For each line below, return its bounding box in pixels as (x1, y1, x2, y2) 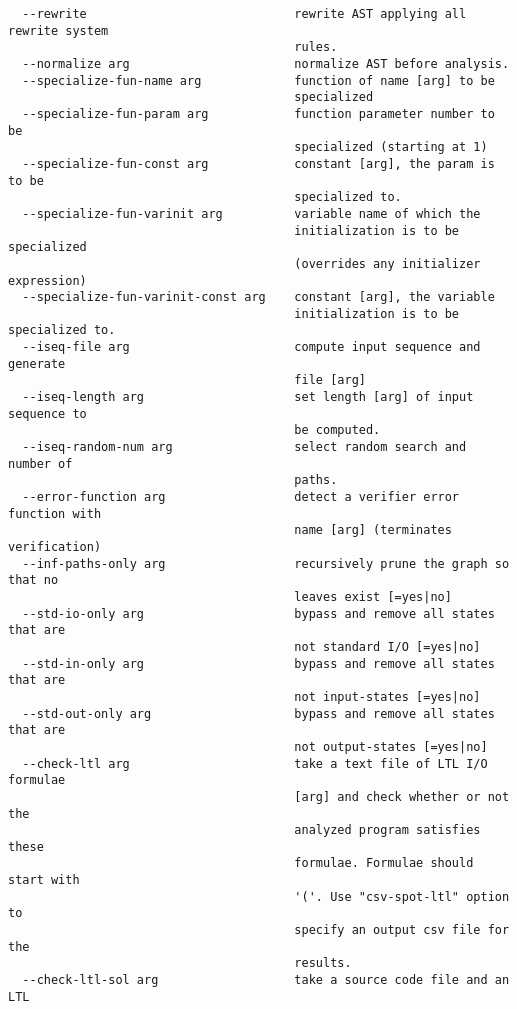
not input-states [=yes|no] (294, 689, 481, 704)
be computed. (294, 423, 381, 438)
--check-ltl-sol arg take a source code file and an (22, 973, 510, 988)
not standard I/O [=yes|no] (294, 639, 481, 654)
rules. (294, 40, 338, 55)
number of (8, 456, 73, 471)
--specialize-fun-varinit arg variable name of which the (22, 206, 481, 221)
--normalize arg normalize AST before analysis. (22, 56, 510, 71)
